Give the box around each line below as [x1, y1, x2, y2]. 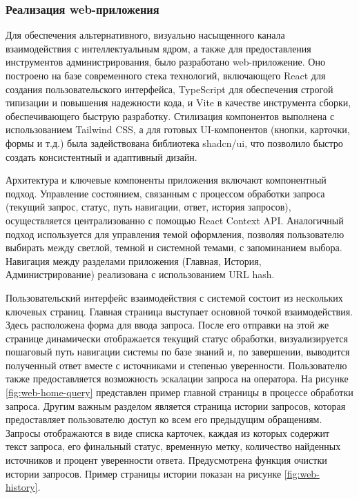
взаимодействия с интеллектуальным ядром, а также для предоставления [6, 41, 311, 55]
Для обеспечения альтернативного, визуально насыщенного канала [6, 28, 285, 42]
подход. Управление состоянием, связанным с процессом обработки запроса [6, 186, 325, 200]
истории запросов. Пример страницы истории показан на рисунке [6, 466, 282, 480]
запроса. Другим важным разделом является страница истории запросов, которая [6, 398, 346, 413]
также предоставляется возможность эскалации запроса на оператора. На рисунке [6, 371, 349, 386]
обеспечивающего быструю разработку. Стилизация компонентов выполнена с [6, 108, 335, 123]
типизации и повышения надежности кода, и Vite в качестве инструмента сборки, [6, 95, 351, 110]
